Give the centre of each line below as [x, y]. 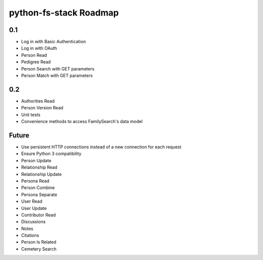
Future [19, 135]
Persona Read [35, 181]
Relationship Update [41, 174]
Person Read [34, 55]
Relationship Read [39, 167]
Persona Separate [39, 194]
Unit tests [31, 115]
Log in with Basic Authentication [54, 42]
